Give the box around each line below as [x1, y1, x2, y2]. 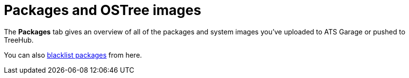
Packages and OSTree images [4, 2, 201, 18]
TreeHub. [4, 35, 34, 44]
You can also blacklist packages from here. [4, 50, 142, 59]
